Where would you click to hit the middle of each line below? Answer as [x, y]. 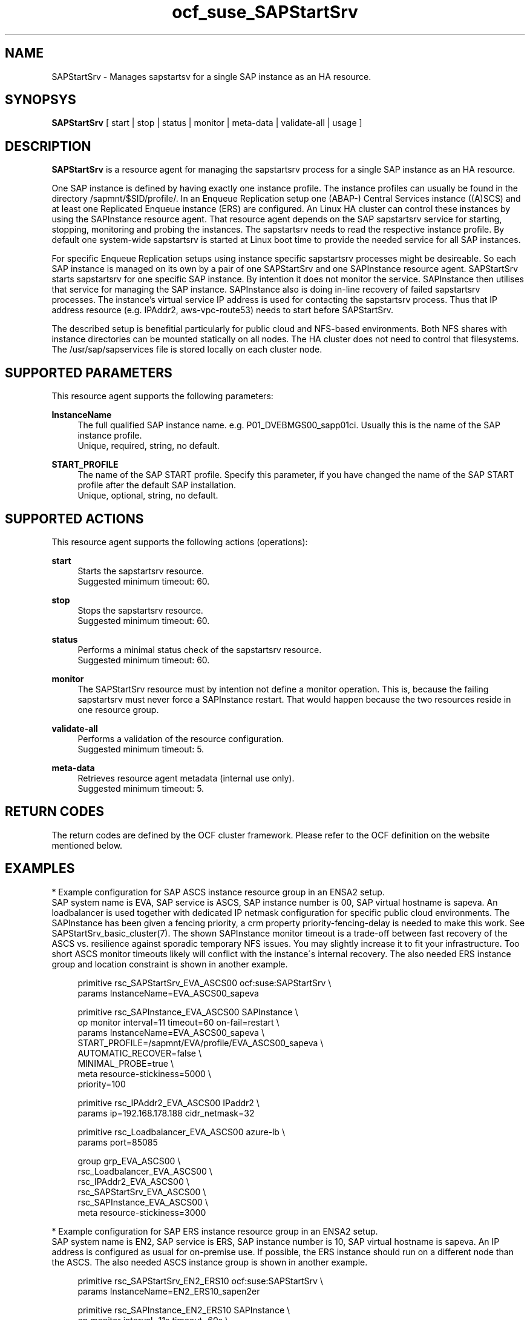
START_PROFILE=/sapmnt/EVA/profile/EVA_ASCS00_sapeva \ [201, 1043]
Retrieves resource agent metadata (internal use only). [186, 778]
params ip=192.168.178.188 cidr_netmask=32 [166, 1113]
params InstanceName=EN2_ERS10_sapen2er [169, 1291]
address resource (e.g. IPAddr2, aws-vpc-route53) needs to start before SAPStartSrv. [223, 310]
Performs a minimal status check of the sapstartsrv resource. [200, 649]
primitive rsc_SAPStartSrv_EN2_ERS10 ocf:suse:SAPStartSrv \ [200, 1281]
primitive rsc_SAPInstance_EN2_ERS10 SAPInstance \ [184, 1310]
